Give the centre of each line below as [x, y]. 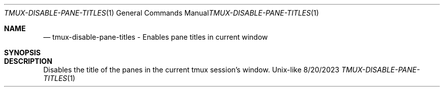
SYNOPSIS [23, 53]
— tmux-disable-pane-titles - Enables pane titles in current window [156, 37]
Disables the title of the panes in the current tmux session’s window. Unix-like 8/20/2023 [191, 70]
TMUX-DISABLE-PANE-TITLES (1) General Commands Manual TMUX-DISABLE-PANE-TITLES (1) [162, 13]
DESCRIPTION [28, 61]
